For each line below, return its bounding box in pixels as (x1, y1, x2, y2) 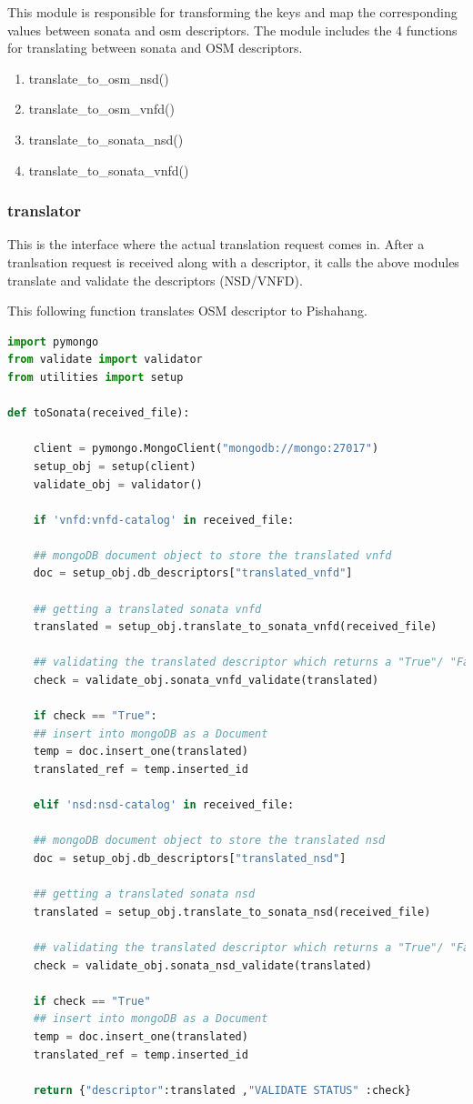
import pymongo (7, 335, 99, 348)
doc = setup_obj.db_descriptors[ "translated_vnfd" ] (33, 567, 353, 580)
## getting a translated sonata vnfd (33, 602, 262, 616)
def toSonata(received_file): (7, 406, 190, 420)
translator (7, 199, 81, 222)
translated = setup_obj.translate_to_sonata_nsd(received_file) (33, 905, 431, 918)
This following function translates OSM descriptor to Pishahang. (7, 301, 367, 320)
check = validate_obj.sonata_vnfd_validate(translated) (33, 674, 379, 687)
